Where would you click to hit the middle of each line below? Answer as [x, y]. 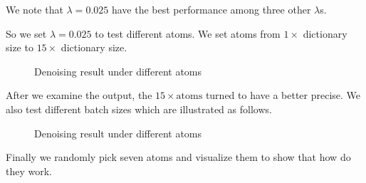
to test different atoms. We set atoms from [188, 33]
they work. [29, 171]
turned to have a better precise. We [283, 95]
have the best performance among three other [211, 9]
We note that [35, 9]
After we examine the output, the [79, 95]
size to [20, 47]
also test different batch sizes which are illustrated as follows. [139, 109]
